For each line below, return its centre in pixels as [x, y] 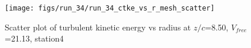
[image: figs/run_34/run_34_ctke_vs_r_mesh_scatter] [110, 8]
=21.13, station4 [34, 38]
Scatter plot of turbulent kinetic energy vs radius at [98, 27]
